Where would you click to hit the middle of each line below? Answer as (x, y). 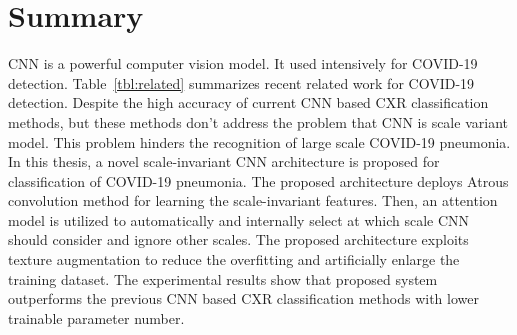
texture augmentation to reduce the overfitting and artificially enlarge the (234, 259)
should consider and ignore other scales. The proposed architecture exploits (238, 239)
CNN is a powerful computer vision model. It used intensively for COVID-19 (243, 63)
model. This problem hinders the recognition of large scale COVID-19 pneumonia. (259, 141)
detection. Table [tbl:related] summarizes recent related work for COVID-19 (241, 82)
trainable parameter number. (96, 317)
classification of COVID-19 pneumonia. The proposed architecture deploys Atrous (258, 180)
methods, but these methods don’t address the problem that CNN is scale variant (258, 121)
